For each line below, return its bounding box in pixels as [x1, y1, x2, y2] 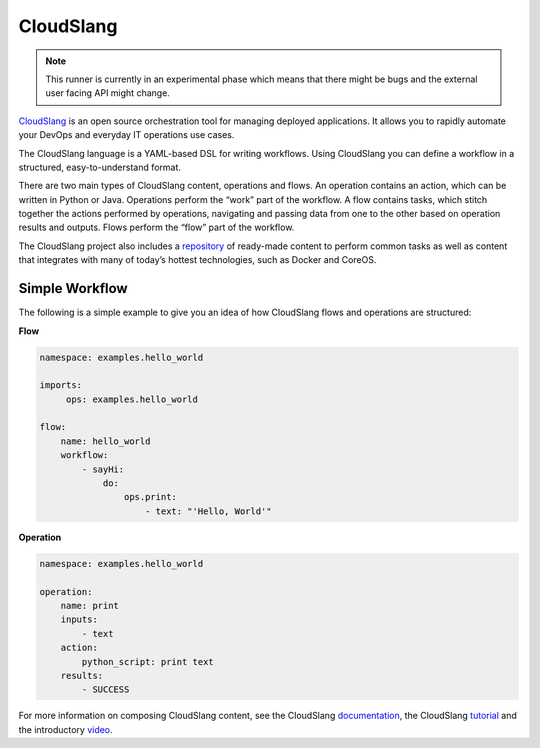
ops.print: [123, 491, 177, 503]
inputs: [60, 614, 99, 625]
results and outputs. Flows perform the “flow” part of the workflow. [18, 221, 295, 234]
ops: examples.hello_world [65, 393, 199, 405]
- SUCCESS [81, 684, 130, 695]
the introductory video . [18, 723, 114, 735]
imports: [39, 380, 83, 391]
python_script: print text [81, 656, 214, 667]
